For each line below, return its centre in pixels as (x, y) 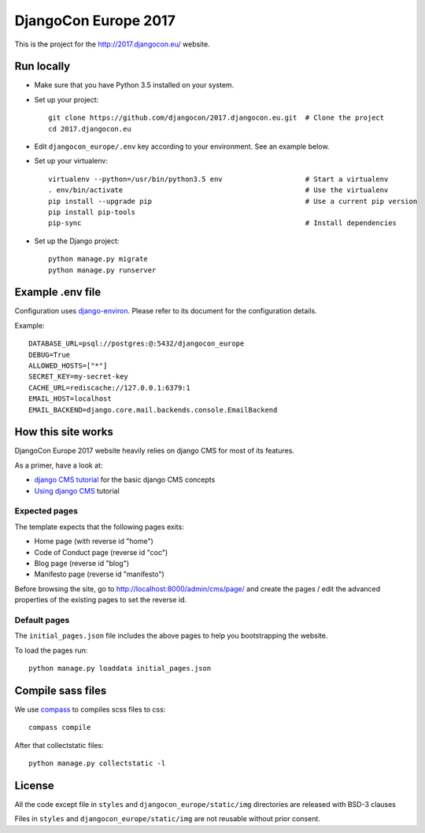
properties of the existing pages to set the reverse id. (101, 600)
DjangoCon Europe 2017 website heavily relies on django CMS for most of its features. (155, 451)
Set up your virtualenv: (71, 161)
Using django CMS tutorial (77, 491)
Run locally (42, 67)
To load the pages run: (51, 650)
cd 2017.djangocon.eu (90, 129)
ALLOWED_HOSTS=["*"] (68, 366)
